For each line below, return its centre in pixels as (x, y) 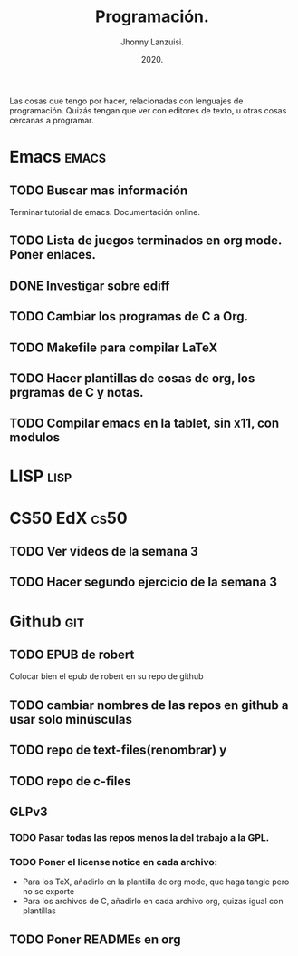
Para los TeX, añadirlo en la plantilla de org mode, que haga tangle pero (156, 882)
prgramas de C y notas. (77, 392)
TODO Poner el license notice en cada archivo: (114, 862)
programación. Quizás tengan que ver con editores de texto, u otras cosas (148, 110)
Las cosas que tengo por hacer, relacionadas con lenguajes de (126, 101)
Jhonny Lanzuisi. (152, 42)
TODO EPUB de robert (72, 655)
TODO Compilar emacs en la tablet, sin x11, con (144, 424)
